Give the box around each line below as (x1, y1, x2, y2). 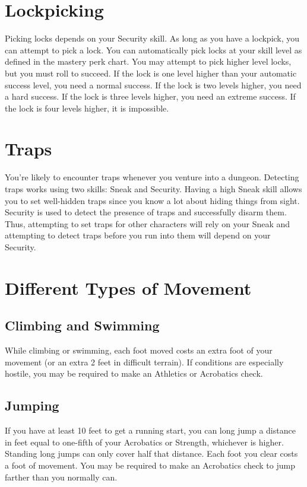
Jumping (5, 396, 59, 415)
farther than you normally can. (5, 470, 118, 483)
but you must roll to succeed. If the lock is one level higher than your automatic (5, 66, 297, 79)
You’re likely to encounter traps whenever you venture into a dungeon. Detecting (5, 171, 299, 183)
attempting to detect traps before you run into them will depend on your (5, 229, 271, 241)
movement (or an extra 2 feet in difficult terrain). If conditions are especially (5, 355, 284, 368)
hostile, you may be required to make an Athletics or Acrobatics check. (5, 367, 263, 380)
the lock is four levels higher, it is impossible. (5, 101, 169, 114)
